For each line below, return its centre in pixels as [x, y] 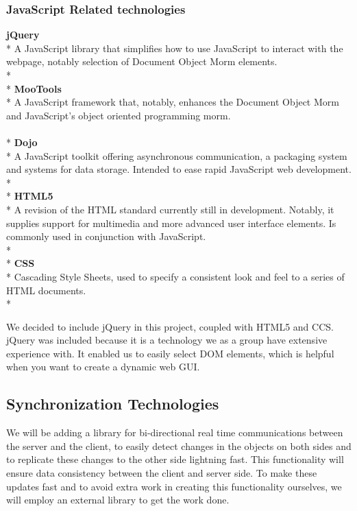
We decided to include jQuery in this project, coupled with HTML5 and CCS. [170, 326]
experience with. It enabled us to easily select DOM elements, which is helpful [170, 353]
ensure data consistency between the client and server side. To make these [162, 473]
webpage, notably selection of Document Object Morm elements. [142, 61]
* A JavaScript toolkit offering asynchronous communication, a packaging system [177, 155]
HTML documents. [46, 290]
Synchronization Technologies [113, 404]
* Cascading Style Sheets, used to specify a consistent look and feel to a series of [175, 276]
